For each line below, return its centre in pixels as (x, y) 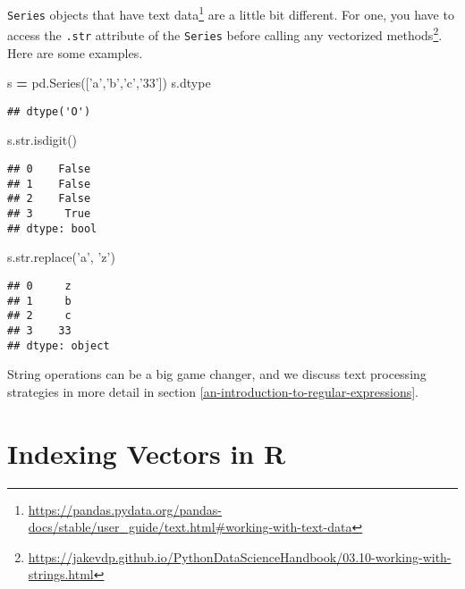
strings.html (61, 574)
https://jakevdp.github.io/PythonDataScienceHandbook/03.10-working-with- (240, 556)
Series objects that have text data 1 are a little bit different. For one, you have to (231, 13)
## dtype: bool (52, 228)
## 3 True (49, 214)
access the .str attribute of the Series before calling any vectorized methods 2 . (225, 34)
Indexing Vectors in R (147, 453)
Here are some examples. (75, 52)
